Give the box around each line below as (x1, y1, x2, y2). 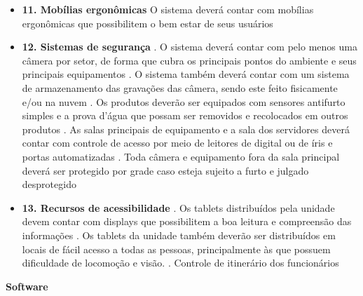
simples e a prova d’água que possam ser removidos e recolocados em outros (22, 108, 348, 123)
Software (6, 278, 48, 293)
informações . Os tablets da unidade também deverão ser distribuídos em (22, 227, 336, 242)
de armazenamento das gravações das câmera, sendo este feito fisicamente (22, 80, 338, 95)
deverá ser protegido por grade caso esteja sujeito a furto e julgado (22, 163, 309, 177)
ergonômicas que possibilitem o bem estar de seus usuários (22, 15, 273, 30)
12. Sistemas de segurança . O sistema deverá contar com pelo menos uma (22, 39, 357, 54)
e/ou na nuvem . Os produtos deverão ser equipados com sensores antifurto (22, 94, 345, 109)
